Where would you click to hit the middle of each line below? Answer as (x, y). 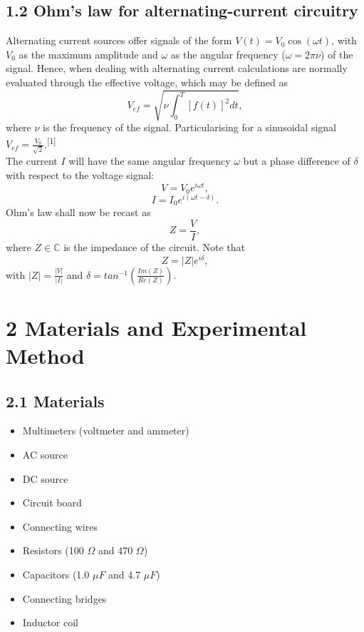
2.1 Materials (55, 401)
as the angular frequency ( (228, 54)
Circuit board (52, 503)
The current (32, 161)
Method (45, 356)
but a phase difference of (297, 161)
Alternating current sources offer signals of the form (119, 40)
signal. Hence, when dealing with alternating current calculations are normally (177, 68)
